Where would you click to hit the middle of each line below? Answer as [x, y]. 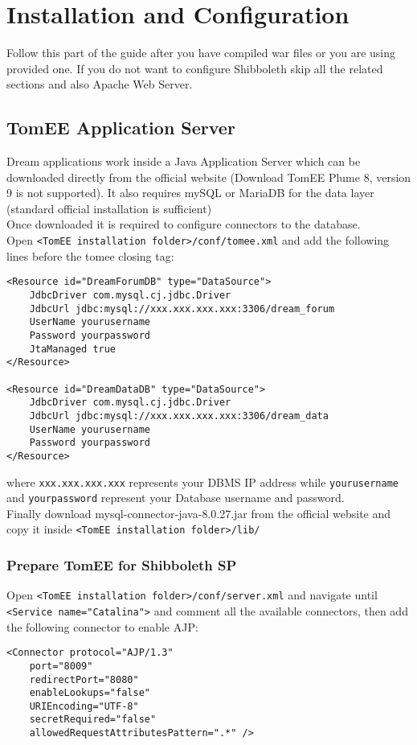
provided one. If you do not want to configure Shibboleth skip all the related [195, 68]
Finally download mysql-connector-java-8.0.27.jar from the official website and [199, 513]
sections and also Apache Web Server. [100, 84]
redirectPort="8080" [84, 679]
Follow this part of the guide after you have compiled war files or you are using [201, 53]
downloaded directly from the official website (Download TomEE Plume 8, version [209, 177]
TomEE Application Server [121, 128]
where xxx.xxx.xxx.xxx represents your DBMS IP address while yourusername [202, 482]
